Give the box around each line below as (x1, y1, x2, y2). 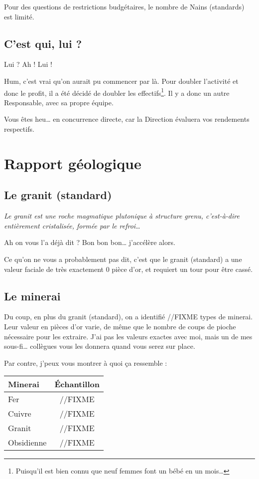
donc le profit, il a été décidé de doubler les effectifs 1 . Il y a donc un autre (4, 86, 230, 98)
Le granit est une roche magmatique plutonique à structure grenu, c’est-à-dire (4, 211, 240, 221)
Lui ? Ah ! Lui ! (4, 59, 52, 69)
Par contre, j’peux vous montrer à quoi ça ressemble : (4, 357, 167, 368)
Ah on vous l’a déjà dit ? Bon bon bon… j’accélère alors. (4, 237, 175, 247)
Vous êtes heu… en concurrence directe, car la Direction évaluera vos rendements (4, 114, 250, 124)
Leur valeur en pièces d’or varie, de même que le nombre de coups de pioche (4, 321, 236, 331)
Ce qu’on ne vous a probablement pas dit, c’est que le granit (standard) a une (4, 253, 242, 264)
